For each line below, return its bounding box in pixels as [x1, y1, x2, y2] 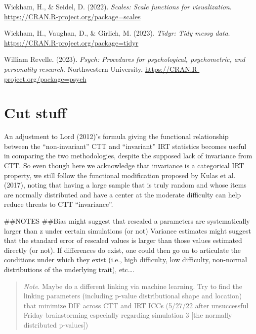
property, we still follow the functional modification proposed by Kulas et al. [4, 170, 236, 180]
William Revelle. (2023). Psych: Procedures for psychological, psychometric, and [4, 54, 246, 64]
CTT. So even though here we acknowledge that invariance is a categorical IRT [4, 160, 244, 171]
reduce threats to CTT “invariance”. [4, 199, 113, 209]
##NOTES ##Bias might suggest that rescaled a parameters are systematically [4, 216, 250, 226]
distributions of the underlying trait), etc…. [4, 264, 135, 274]
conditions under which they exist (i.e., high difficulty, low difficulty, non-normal [4, 254, 247, 265]
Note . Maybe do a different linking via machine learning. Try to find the [23, 281, 242, 291]
